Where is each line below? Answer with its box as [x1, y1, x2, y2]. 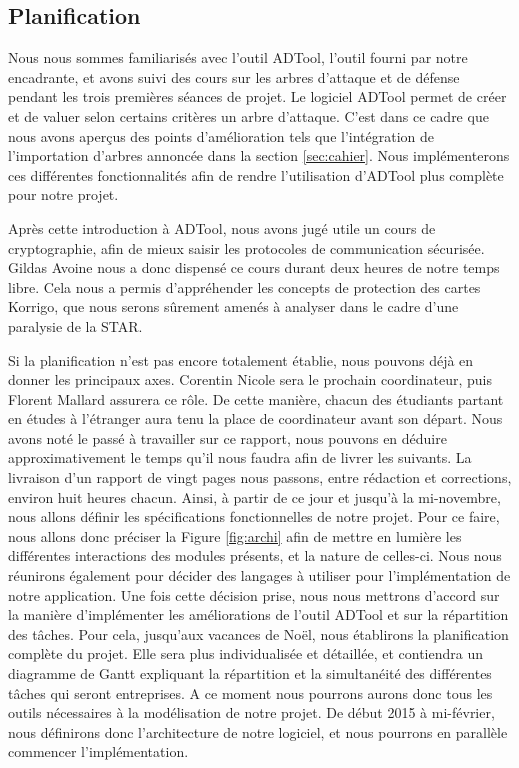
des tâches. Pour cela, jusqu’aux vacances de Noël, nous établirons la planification [8, 623, 509, 644]
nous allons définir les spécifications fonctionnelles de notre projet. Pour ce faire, [8, 506, 500, 527]
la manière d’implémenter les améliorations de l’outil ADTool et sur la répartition [8, 604, 509, 625]
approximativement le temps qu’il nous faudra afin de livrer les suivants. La [8, 447, 472, 468]
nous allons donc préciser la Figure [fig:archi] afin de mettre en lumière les [8, 525, 462, 546]
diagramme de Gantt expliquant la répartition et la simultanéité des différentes [8, 663, 492, 684]
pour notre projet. [8, 184, 119, 205]
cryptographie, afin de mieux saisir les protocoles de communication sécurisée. [8, 237, 485, 258]
